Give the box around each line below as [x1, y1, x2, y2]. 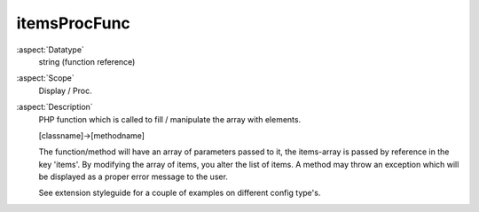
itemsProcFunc [16, 13, 130, 33]
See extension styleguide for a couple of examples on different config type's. [38, 187, 321, 199]
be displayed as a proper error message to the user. [38, 171, 228, 182]
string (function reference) [38, 56, 136, 67]
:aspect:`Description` [16, 102, 93, 113]
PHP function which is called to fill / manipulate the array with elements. [38, 114, 302, 124]
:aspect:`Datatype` [16, 44, 84, 55]
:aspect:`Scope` [16, 73, 75, 83]
